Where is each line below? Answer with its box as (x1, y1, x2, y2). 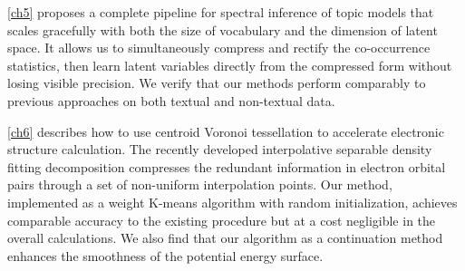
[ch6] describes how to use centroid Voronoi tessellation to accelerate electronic (7, 121, 444, 140)
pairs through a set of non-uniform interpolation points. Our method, (7, 175, 392, 194)
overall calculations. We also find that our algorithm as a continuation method (7, 228, 443, 247)
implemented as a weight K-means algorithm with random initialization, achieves (7, 192, 458, 211)
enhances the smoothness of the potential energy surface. (7, 246, 324, 265)
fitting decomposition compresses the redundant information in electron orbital (7, 157, 446, 176)
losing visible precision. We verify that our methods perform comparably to (7, 73, 426, 92)
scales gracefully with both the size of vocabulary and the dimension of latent (7, 20, 438, 39)
